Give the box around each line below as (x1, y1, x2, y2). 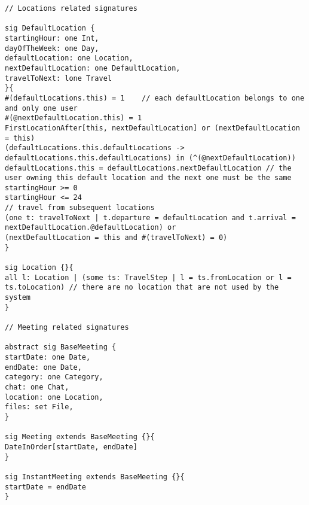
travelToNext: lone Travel (5, 74, 112, 83)
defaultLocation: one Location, (5, 54, 133, 63)
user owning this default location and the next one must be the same (5, 174, 292, 182)
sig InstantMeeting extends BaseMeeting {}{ (5, 472, 185, 481)
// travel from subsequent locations (5, 203, 155, 212)
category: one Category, (5, 373, 103, 382)
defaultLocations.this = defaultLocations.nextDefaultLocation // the (5, 163, 292, 172)
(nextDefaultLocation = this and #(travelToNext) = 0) (5, 233, 228, 242)
